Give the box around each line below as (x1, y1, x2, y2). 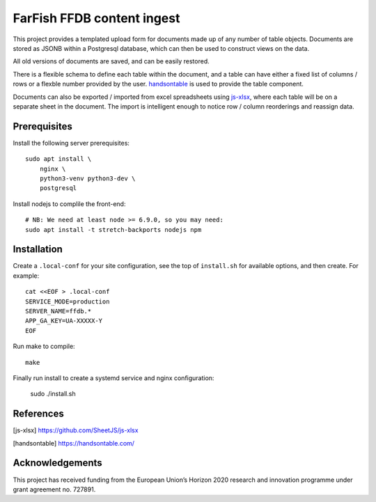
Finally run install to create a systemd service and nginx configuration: (13, 373, 214, 382)
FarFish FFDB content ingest (13, 10, 180, 26)
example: (13, 272, 40, 280)
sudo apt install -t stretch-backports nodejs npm (25, 226, 202, 233)
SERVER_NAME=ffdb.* (25, 307, 92, 315)
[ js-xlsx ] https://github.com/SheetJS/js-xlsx (13, 426, 139, 434)
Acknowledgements (13, 457, 102, 469)
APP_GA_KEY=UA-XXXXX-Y (25, 317, 103, 325)
